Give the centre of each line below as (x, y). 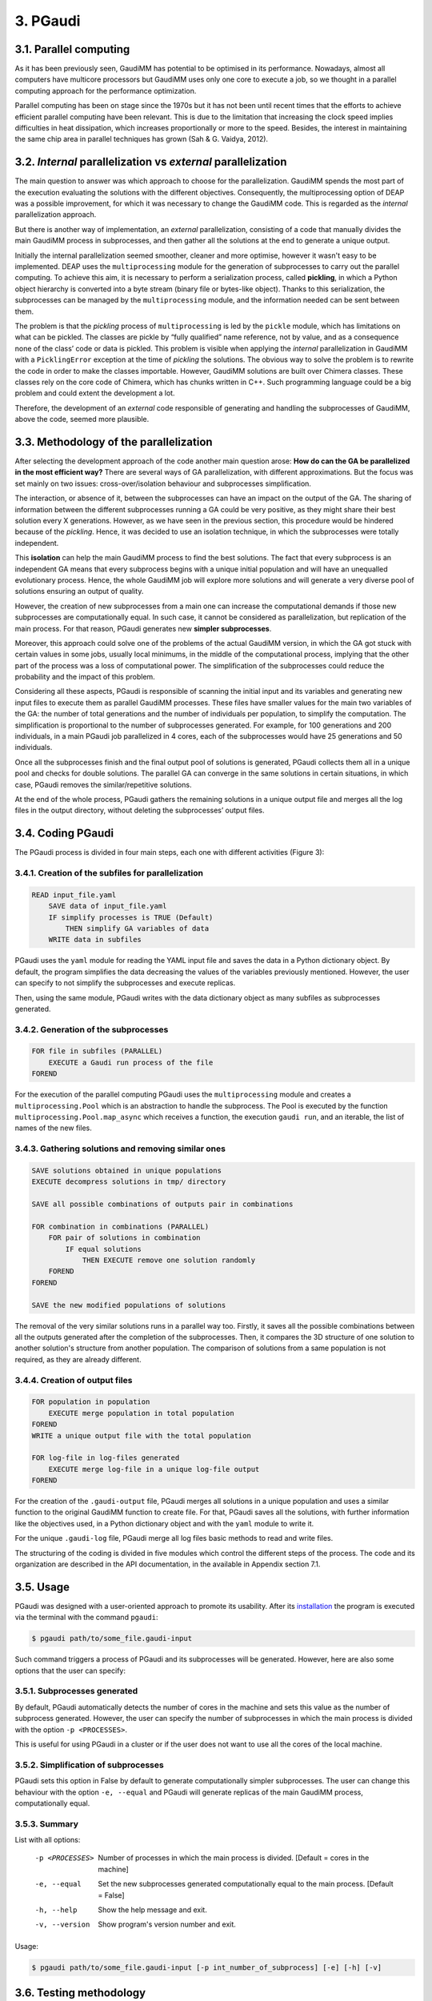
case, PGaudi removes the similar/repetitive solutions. (103, 784)
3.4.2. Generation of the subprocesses (92, 1029)
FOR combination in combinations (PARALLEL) (120, 1226)
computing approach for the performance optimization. (106, 90)
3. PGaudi (48, 21)
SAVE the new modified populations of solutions (129, 1305)
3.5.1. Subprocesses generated (76, 1691)
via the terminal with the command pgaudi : (87, 1618)
